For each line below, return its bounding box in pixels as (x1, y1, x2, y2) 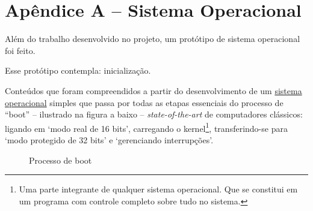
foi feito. (5, 44, 36, 56)
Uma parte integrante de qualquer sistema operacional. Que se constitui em (19, 183, 298, 195)
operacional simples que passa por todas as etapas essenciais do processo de (5, 96, 284, 108)
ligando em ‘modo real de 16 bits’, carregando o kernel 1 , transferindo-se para (5, 120, 288, 134)
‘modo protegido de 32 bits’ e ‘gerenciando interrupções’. (5, 133, 214, 146)
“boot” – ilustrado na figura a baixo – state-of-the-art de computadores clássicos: (5, 108, 303, 120)
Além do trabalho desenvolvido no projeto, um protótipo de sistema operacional (5, 32, 300, 45)
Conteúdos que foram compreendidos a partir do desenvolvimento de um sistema (5, 84, 302, 97)
